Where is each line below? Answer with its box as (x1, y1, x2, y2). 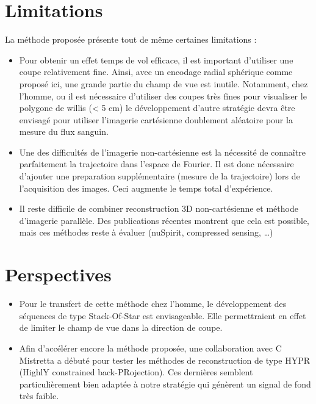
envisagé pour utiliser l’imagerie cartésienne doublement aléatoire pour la (19, 113, 293, 126)
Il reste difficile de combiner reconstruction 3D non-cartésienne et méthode (19, 202, 298, 215)
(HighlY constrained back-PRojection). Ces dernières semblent (19, 366, 253, 378)
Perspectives (5, 262, 112, 287)
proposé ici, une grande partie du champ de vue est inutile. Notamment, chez (19, 77, 308, 90)
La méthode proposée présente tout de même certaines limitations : (5, 33, 257, 46)
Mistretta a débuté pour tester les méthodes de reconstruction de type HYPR (19, 353, 310, 366)
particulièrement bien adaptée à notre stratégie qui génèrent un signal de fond (19, 377, 311, 390)
